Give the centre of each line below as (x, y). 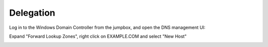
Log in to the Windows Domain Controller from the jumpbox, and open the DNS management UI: (107, 27)
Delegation (32, 13)
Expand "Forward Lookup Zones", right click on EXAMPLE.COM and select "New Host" (98, 36)
